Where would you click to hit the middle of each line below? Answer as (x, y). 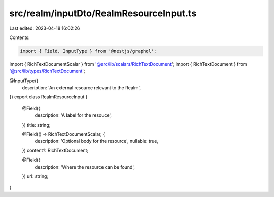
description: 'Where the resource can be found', (85, 167)
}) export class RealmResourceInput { (48, 97)
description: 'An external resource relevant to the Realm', (81, 88)
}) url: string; (35, 176)
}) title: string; (36, 125)
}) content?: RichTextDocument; (55, 150)
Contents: (20, 37)
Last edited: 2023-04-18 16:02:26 (45, 28)
